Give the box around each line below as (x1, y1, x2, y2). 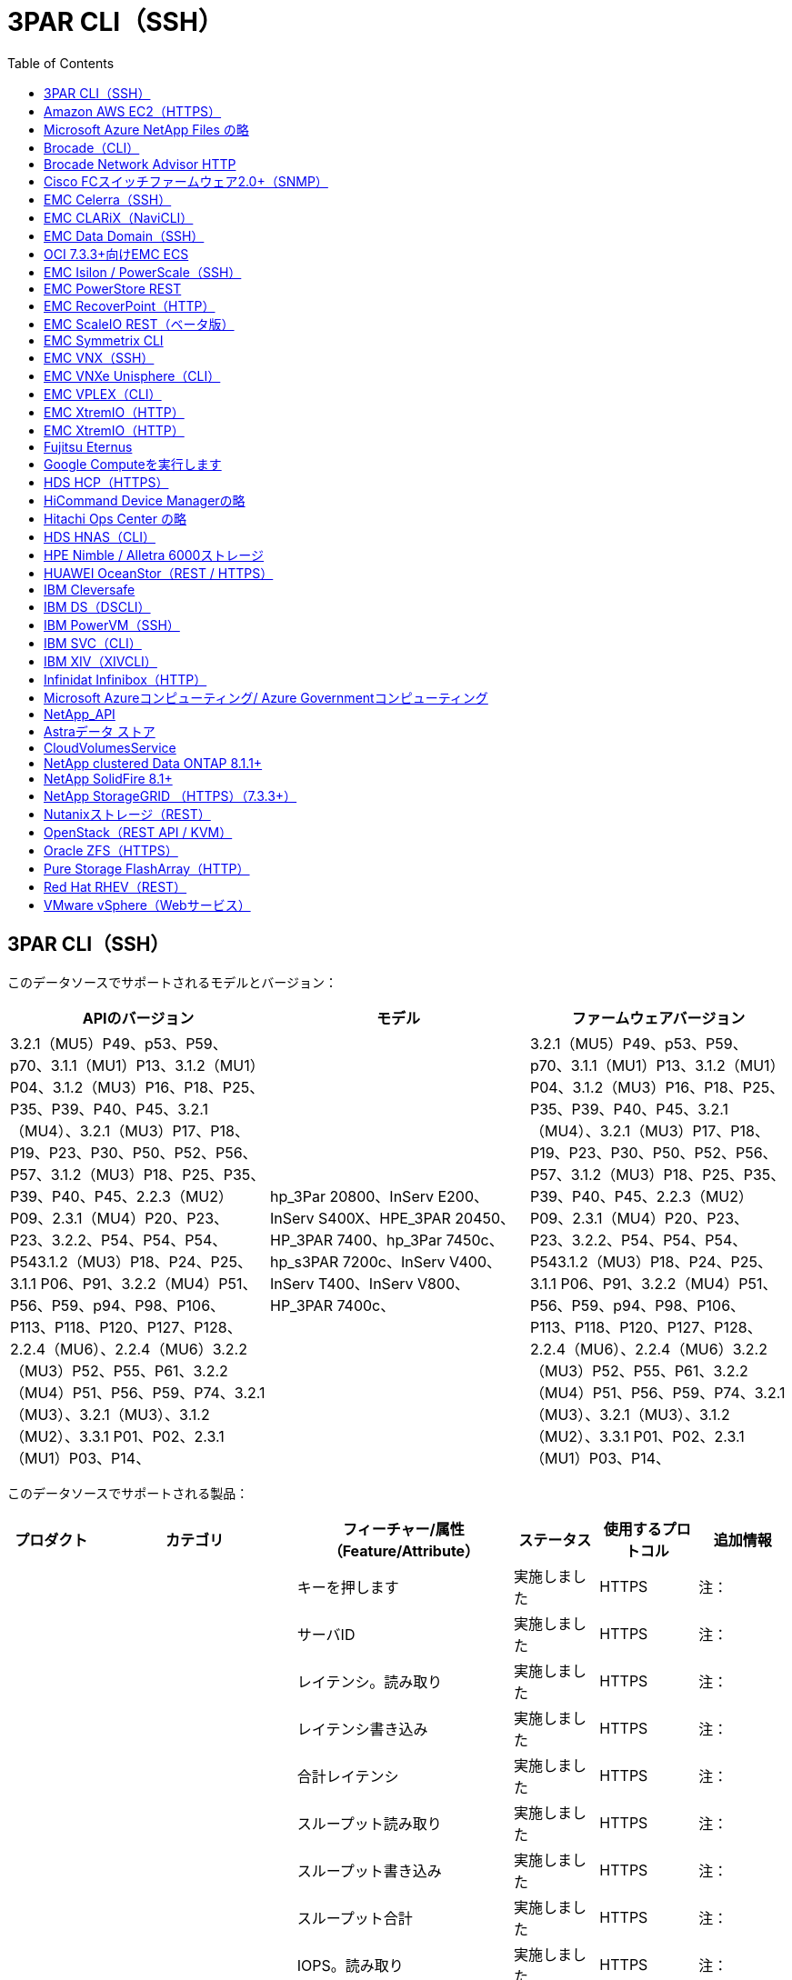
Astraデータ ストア (44, 723, 155, 739)
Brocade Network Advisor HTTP (44, 155, 236, 172)
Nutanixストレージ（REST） (44, 805, 211, 822)
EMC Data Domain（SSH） (44, 227, 205, 244)
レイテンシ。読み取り (296, 1672, 443, 1691)
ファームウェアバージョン (571, 1008, 746, 1027)
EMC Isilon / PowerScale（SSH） (44, 264, 242, 280)
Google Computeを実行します (44, 455, 222, 472)
